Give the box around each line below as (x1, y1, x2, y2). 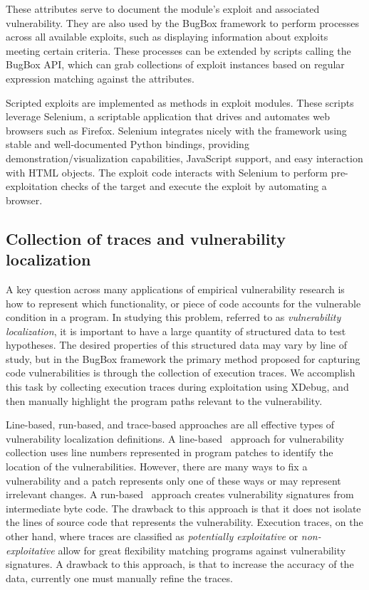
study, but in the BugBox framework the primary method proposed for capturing (6, 351, 360, 366)
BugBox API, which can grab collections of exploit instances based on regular (6, 57, 345, 72)
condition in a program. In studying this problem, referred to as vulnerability (6, 310, 341, 325)
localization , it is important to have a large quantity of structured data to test (6, 323, 346, 338)
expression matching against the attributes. (6, 70, 194, 85)
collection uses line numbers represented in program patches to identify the (6, 445, 333, 460)
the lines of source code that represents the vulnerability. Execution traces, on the (6, 515, 363, 530)
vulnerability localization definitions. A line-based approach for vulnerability (6, 431, 344, 446)
